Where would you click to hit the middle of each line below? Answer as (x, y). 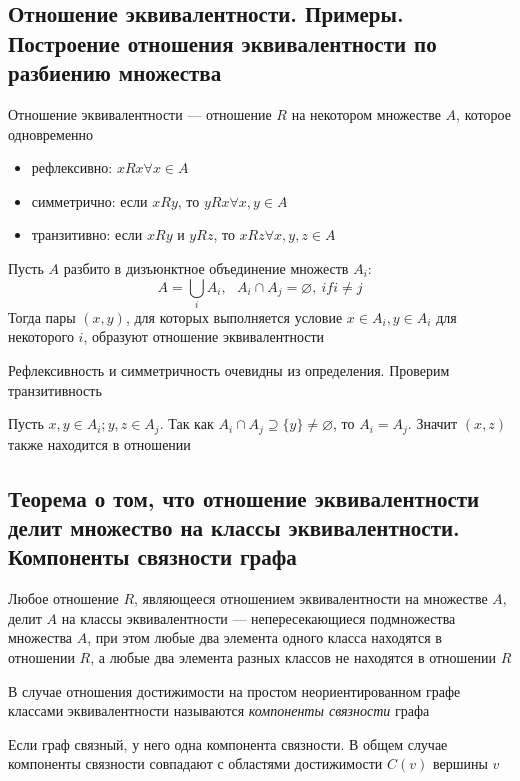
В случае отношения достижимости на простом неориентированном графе (234, 690)
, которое (483, 113)
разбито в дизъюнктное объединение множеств (206, 267)
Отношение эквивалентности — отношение (140, 113)
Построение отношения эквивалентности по (222, 42)
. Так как (186, 423)
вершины (460, 763)
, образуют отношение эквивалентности (204, 336)
